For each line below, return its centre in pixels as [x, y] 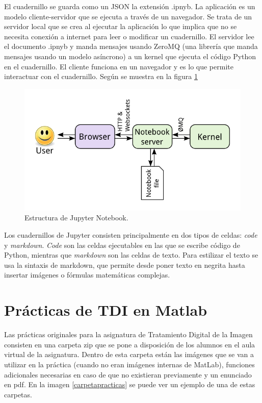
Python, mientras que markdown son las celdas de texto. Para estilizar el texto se [131, 255]
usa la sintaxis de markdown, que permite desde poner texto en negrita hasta [125, 265]
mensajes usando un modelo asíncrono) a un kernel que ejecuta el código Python [130, 56]
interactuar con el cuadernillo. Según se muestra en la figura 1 [101, 76]
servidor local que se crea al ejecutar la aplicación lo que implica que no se [121, 26]
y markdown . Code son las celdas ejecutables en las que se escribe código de [122, 245]
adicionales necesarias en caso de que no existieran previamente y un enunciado [128, 374]
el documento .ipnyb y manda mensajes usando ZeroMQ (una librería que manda [131, 46]
